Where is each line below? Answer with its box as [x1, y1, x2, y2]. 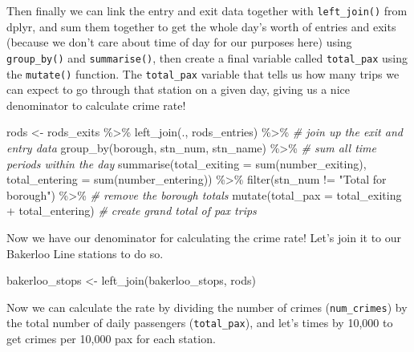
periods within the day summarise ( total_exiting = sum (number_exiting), [6, 155, 367, 172]
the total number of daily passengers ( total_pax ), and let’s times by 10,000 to [6, 314, 393, 331]
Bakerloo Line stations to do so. [6, 245, 164, 261]
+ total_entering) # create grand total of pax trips [6, 202, 257, 219]
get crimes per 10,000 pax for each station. [6, 330, 216, 346]
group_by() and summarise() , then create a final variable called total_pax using [6, 49, 408, 66]
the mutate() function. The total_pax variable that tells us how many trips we [6, 65, 400, 82]
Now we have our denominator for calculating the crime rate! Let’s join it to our [6, 229, 402, 245]
